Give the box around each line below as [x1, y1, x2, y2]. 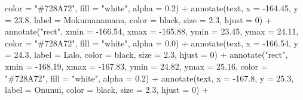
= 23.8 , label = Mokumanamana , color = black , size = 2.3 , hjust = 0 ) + [5, 13, 272, 26]
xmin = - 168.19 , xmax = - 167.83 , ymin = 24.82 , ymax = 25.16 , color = [5, 60, 268, 72]
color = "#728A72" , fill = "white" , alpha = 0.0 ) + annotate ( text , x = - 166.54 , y [5, 36, 298, 49]
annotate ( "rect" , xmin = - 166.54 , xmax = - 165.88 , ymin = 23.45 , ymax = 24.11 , [5, 25, 299, 37]
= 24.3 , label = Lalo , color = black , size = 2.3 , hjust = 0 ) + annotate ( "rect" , [5, 48, 288, 61]
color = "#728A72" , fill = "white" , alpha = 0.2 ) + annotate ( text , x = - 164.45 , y [5, 2, 298, 14]
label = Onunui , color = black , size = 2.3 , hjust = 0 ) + [5, 83, 209, 96]
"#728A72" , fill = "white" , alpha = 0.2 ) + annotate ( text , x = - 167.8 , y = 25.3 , [5, 71, 294, 84]
